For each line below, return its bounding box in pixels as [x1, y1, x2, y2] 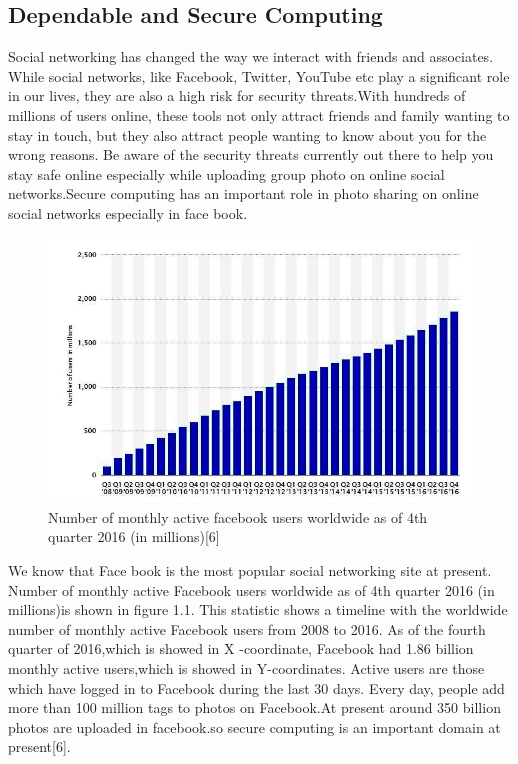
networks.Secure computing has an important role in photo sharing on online [8, 183, 479, 204]
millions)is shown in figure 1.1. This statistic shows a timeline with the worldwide [8, 599, 508, 620]
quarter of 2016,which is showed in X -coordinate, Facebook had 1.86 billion [8, 638, 474, 659]
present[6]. [8, 736, 71, 757]
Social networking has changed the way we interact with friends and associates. [8, 46, 494, 67]
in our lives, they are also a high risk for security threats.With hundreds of [8, 85, 466, 106]
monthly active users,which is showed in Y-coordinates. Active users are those [8, 657, 485, 678]
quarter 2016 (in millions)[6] [48, 526, 220, 547]
